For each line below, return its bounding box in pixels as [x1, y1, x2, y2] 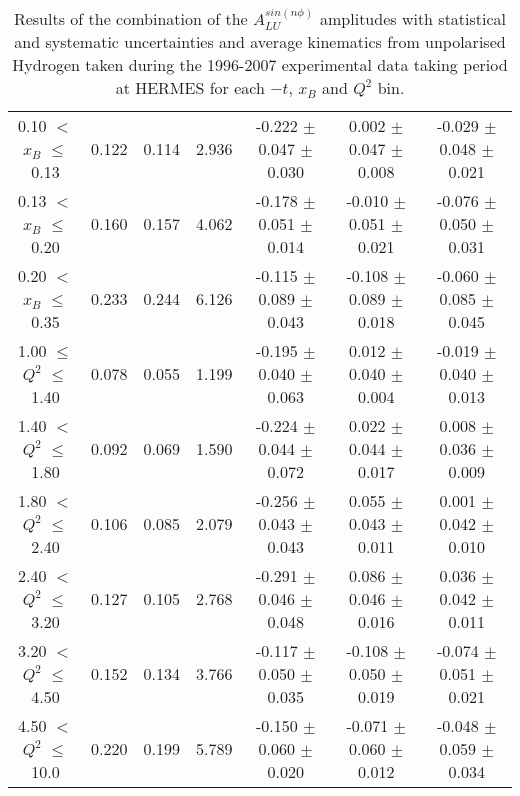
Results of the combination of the [13, 7, 248, 30]
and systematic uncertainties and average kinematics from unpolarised [14, 30, 506, 54]
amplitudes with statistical [320, 7, 507, 30]
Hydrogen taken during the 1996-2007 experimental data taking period [12, 53, 508, 77]
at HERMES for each [115, 76, 265, 100]
